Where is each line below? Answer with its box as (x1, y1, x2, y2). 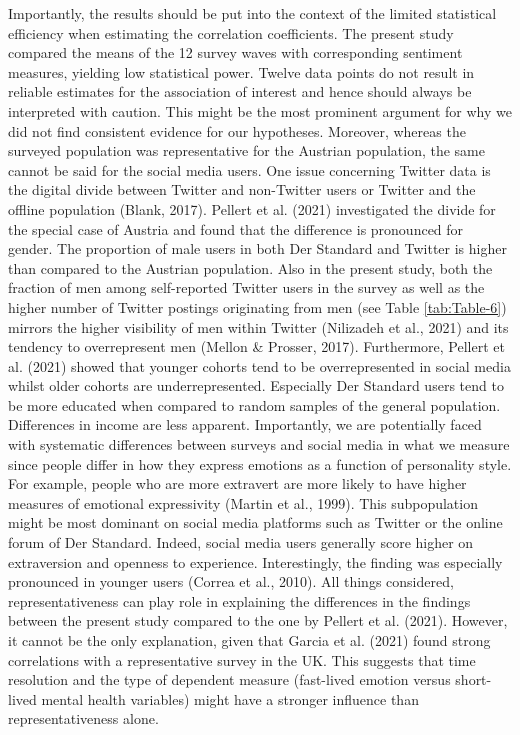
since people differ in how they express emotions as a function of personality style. (8, 453, 512, 474)
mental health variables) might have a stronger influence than (41, 688, 419, 709)
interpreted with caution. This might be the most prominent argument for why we (8, 100, 512, 121)
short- (455, 669, 492, 690)
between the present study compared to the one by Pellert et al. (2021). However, (8, 610, 508, 631)
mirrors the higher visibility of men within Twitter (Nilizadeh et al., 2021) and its (8, 316, 509, 337)
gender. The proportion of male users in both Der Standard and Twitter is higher (8, 238, 507, 259)
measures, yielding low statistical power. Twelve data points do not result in (8, 61, 475, 82)
